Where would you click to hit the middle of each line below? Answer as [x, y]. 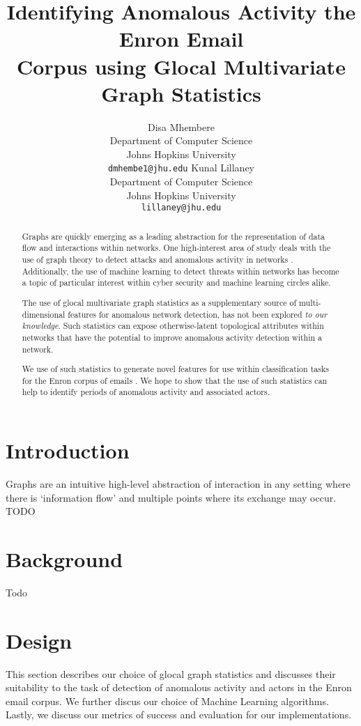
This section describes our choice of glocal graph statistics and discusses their [171, 673]
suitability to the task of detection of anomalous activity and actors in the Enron [179, 687]
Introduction [68, 450]
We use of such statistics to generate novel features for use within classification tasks [175, 369]
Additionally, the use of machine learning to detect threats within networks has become [180, 271]
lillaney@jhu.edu [181, 208]
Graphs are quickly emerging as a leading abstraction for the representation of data [174, 236]
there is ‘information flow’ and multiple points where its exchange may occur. [171, 497]
